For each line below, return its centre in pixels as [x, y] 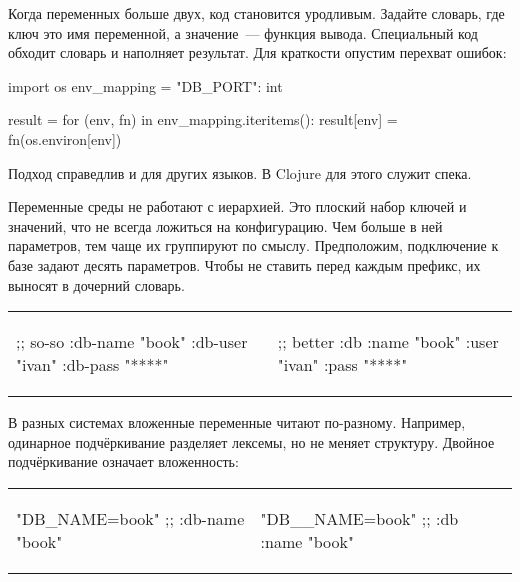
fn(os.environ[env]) [65, 138]
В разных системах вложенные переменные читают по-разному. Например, [237, 422]
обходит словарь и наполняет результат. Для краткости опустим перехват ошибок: [257, 52]
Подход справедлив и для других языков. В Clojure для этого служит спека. [240, 172]
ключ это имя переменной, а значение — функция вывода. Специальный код [243, 32]
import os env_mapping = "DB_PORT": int [145, 85]
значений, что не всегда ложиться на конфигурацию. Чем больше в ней [225, 225]
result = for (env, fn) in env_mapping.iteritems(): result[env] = [203, 119]
